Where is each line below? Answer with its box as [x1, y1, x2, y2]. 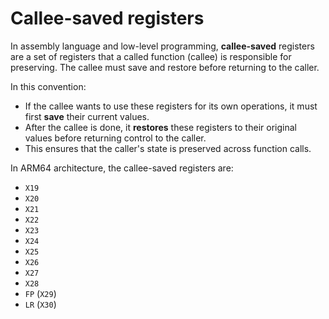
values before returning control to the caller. [24, 132, 207, 144]
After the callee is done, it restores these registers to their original [24, 121, 297, 133]
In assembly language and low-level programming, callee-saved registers [10, 40, 315, 52]
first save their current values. [24, 110, 150, 122]
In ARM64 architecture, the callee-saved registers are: [10, 162, 234, 174]
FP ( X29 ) [24, 287, 57, 299]
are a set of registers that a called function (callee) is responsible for [10, 50, 292, 62]
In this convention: [10, 80, 87, 92]
